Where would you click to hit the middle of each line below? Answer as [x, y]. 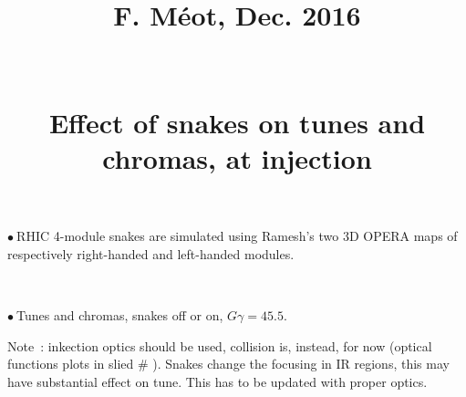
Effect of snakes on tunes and [237, 122]
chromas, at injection [237, 158]
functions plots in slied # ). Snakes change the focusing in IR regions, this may [228, 364]
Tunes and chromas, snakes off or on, [120, 315]
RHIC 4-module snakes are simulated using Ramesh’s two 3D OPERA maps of [237, 236]
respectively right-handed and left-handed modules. [151, 253]
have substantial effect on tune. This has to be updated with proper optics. [217, 381]
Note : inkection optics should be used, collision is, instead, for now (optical [220, 345]
